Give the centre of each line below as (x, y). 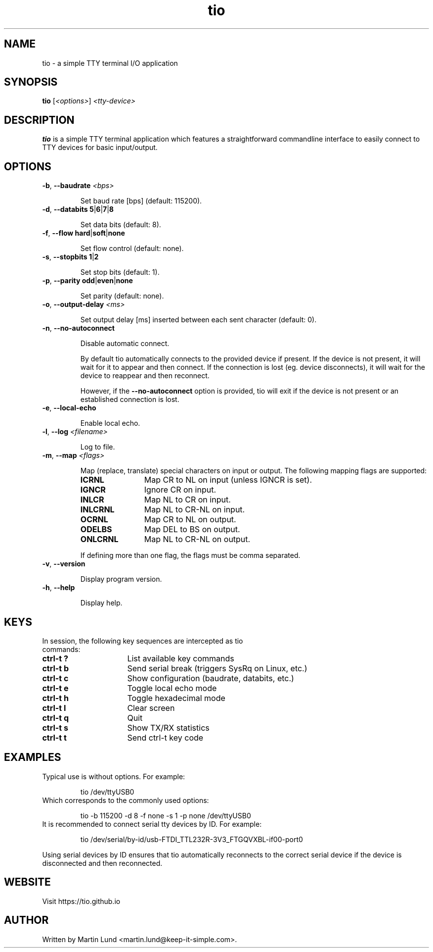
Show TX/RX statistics (168, 727)
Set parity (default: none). (122, 296)
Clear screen (151, 708)
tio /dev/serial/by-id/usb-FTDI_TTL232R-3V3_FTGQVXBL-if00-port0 (192, 839)
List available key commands (181, 658)
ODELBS (96, 529)
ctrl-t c (55, 678)
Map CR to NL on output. (190, 520)
